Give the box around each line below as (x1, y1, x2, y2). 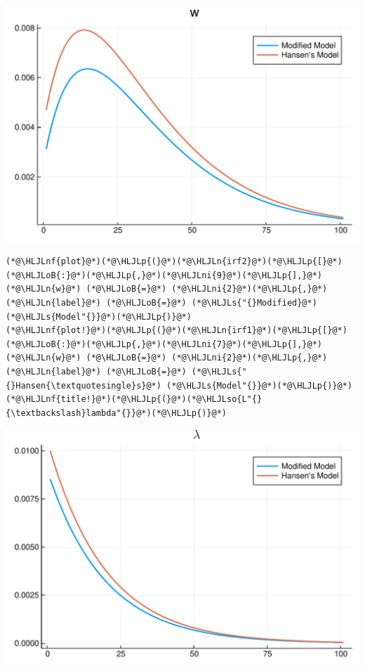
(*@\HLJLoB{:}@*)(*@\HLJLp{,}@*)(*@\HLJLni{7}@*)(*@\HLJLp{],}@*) (6, 339, 323, 349)
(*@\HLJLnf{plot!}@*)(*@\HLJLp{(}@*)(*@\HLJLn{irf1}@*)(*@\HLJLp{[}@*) (6, 325, 347, 336)
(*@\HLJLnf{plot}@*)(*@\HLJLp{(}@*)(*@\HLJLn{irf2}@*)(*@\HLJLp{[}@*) (6, 256, 343, 267)
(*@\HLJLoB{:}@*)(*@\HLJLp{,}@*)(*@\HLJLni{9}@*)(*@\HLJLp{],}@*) (6, 270, 323, 280)
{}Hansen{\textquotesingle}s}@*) (6, 380, 161, 391)
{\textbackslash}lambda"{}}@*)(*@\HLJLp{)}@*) (6, 408, 227, 418)
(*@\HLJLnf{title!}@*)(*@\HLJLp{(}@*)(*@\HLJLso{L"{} (6, 394, 263, 405)
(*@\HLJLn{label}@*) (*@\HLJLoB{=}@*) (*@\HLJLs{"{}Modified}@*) (6, 298, 317, 308)
